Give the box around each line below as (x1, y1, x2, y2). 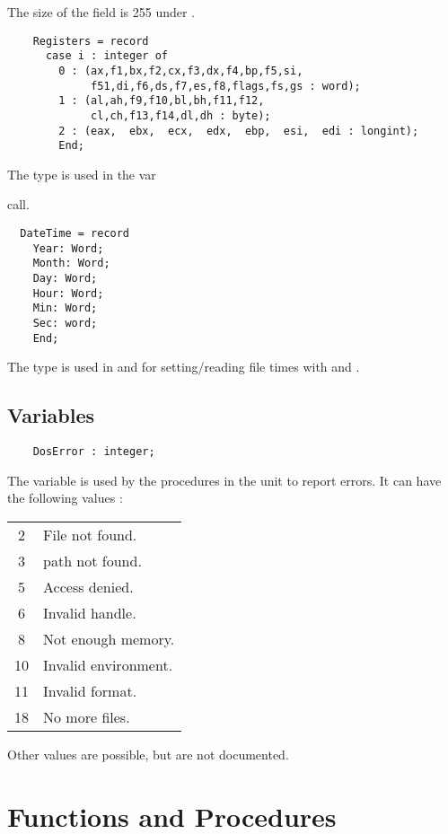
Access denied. (43, 575, 134, 597)
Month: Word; (32, 257, 110, 270)
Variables (7, 401, 95, 429)
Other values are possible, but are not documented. (7, 744, 289, 763)
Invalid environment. (43, 654, 173, 675)
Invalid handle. (43, 601, 136, 623)
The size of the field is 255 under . (7, 3, 196, 21)
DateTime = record (20, 227, 130, 241)
